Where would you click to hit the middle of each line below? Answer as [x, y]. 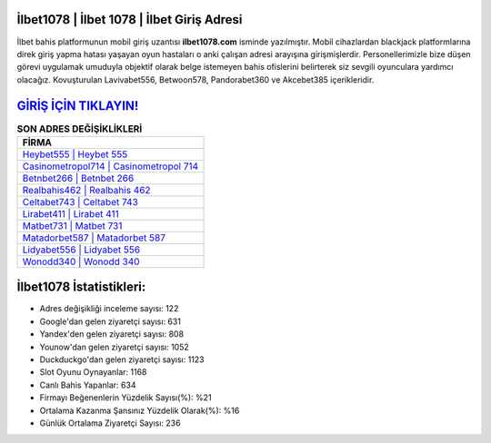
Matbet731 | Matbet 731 [72, 225]
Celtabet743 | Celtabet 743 [80, 202]
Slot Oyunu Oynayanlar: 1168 [93, 372]
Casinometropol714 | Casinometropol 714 [110, 166]
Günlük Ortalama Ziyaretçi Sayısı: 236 [110, 423]
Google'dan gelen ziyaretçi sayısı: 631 [110, 321]
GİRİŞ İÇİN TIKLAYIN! [78, 106]
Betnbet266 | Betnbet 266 [78, 178]
